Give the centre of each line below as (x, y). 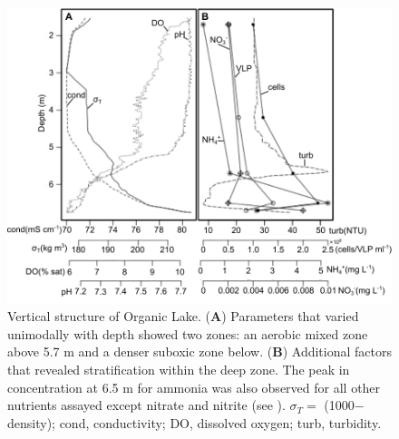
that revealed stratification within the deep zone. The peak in (179, 369)
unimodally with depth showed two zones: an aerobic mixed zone (188, 333)
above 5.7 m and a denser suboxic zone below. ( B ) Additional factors (199, 351)
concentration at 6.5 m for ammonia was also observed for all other (194, 387)
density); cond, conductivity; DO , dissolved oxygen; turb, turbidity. (195, 422)
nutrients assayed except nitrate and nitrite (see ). (146, 405)
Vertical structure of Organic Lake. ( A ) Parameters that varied (183, 316)
